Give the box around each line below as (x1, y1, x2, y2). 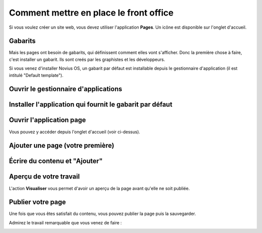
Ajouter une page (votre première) (9, 142, 115, 150)
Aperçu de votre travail (9, 173, 80, 181)
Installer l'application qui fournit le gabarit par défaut (9, 100, 173, 109)
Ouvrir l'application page (9, 116, 86, 124)
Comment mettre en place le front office (9, 7, 174, 18)
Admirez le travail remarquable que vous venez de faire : (9, 219, 122, 226)
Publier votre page (9, 198, 66, 206)
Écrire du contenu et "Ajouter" (9, 157, 103, 165)
